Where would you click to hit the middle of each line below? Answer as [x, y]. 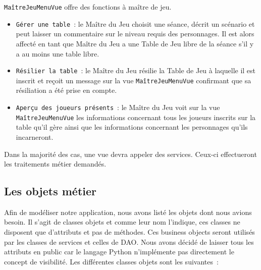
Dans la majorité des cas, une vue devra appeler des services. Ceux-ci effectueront [130, 154]
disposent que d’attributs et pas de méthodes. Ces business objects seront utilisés [129, 232]
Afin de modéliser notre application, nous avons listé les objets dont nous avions [128, 212]
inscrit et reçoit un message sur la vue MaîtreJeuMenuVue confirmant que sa [134, 80]
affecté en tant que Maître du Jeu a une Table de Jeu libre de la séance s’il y [135, 43]
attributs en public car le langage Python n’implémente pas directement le [119, 252]
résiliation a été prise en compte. [66, 90]
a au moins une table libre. [58, 53]
